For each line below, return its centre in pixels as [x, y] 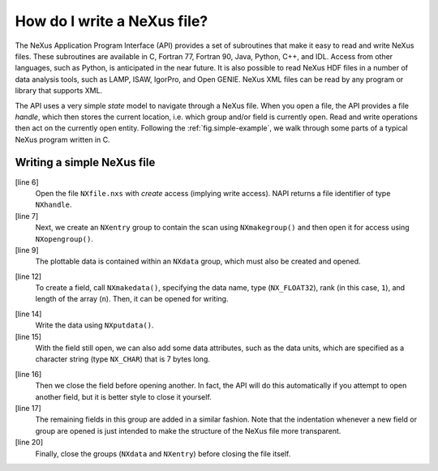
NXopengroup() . [64, 238]
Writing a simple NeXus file [85, 163]
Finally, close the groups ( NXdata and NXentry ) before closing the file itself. [163, 453]
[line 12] [28, 276]
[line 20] [29, 443]
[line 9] [27, 250]
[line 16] [28, 374]
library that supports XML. [59, 91]
